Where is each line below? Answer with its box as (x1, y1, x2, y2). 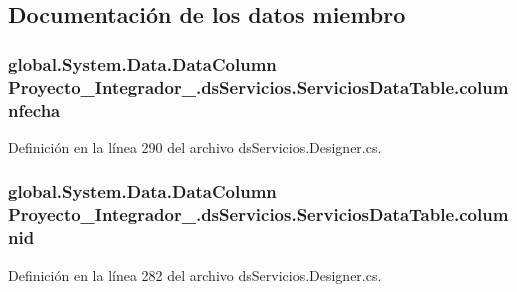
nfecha (8, 97, 61, 122)
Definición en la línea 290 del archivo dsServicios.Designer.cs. (8, 136, 382, 157)
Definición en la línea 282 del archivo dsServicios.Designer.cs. (8, 264, 382, 285)
